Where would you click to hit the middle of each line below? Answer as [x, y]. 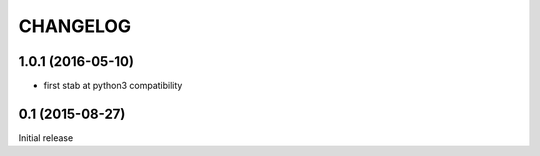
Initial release [46, 137]
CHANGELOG [75, 26]
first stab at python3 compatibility [113, 86]
